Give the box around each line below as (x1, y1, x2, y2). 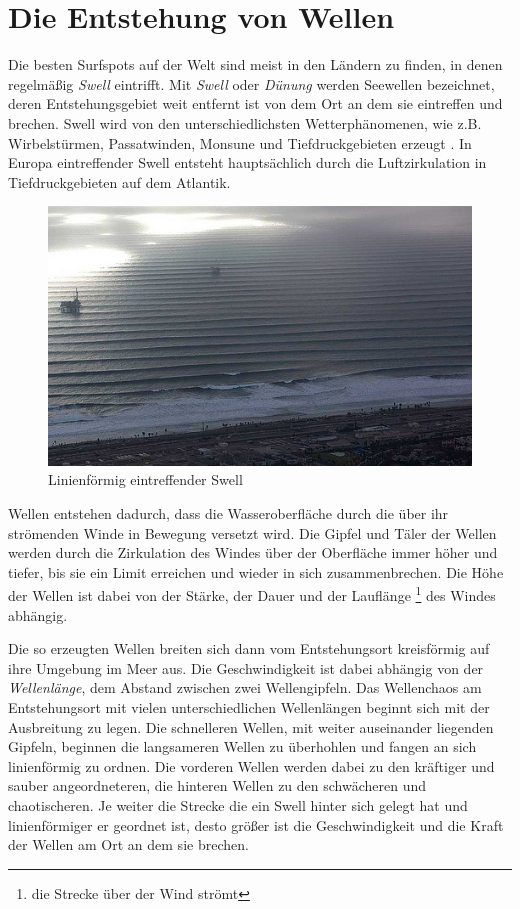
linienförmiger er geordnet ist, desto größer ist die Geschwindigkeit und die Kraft (8, 814, 504, 835)
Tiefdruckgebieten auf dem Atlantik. (8, 171, 231, 192)
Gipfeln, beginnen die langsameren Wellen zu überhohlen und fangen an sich (8, 736, 477, 757)
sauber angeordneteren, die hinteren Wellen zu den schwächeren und (8, 775, 427, 796)
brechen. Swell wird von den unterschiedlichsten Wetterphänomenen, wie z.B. (8, 112, 482, 133)
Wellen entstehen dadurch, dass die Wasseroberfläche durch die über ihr (8, 502, 449, 523)
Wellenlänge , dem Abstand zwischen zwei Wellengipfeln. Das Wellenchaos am (8, 677, 482, 698)
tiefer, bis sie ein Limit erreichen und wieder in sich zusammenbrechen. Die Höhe (8, 561, 504, 582)
